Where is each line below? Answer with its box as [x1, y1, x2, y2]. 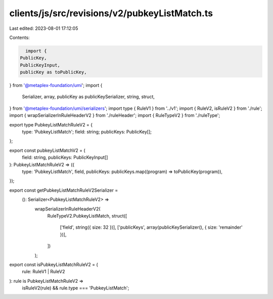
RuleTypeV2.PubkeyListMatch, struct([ [47, 212, 127, 219]
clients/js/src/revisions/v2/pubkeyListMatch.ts [9, 8, 213, 19]
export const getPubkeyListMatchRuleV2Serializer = [9, 187, 118, 193]
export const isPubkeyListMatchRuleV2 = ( [9, 261, 98, 268]
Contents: [9, 34, 30, 40]
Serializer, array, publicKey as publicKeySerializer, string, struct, [22, 94, 155, 100]
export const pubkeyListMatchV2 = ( [9, 147, 85, 153]
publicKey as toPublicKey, [20, 69, 87, 75]
